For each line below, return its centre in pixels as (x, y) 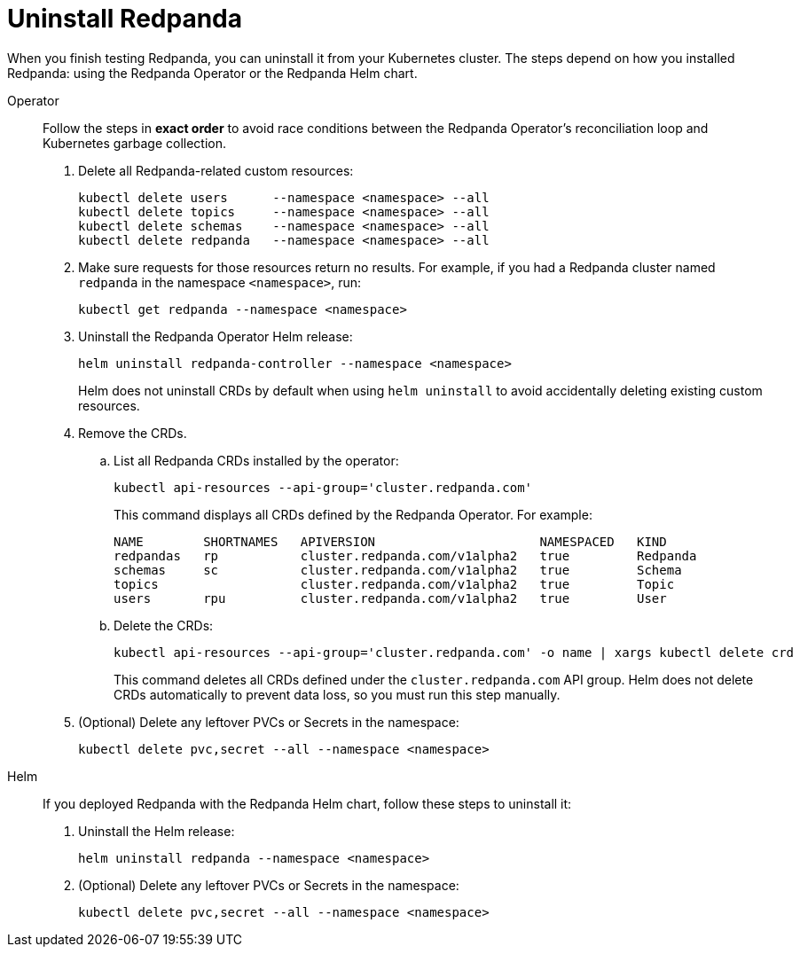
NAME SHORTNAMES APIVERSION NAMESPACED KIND (390, 541)
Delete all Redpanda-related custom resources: (216, 170)
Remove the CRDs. (133, 433)
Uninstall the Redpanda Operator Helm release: (216, 336)
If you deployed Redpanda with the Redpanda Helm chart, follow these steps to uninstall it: (307, 803)
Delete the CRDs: (164, 625)
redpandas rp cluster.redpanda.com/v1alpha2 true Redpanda (405, 555)
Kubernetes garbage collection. (134, 143)
